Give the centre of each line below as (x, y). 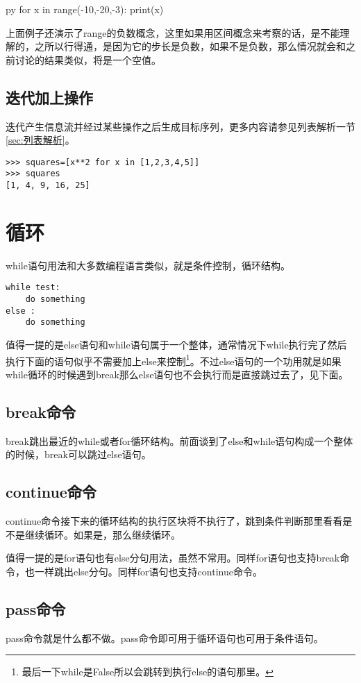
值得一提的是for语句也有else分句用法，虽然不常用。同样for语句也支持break (173, 558)
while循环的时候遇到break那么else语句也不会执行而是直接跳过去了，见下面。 (177, 374)
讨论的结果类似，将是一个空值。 (88, 59)
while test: (33, 288)
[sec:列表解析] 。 (40, 140)
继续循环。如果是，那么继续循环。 (102, 534)
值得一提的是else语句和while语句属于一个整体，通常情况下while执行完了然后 (176, 345)
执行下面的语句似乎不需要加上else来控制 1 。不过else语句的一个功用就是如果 (174, 360)
